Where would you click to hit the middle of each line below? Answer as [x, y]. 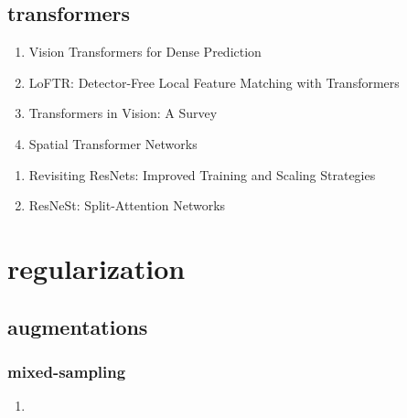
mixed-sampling [67, 371]
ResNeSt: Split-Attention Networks [127, 205]
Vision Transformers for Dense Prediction [145, 52]
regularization [96, 268]
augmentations [78, 326]
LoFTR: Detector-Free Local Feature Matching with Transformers [214, 82]
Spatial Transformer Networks [113, 143]
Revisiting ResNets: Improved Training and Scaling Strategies [202, 174]
